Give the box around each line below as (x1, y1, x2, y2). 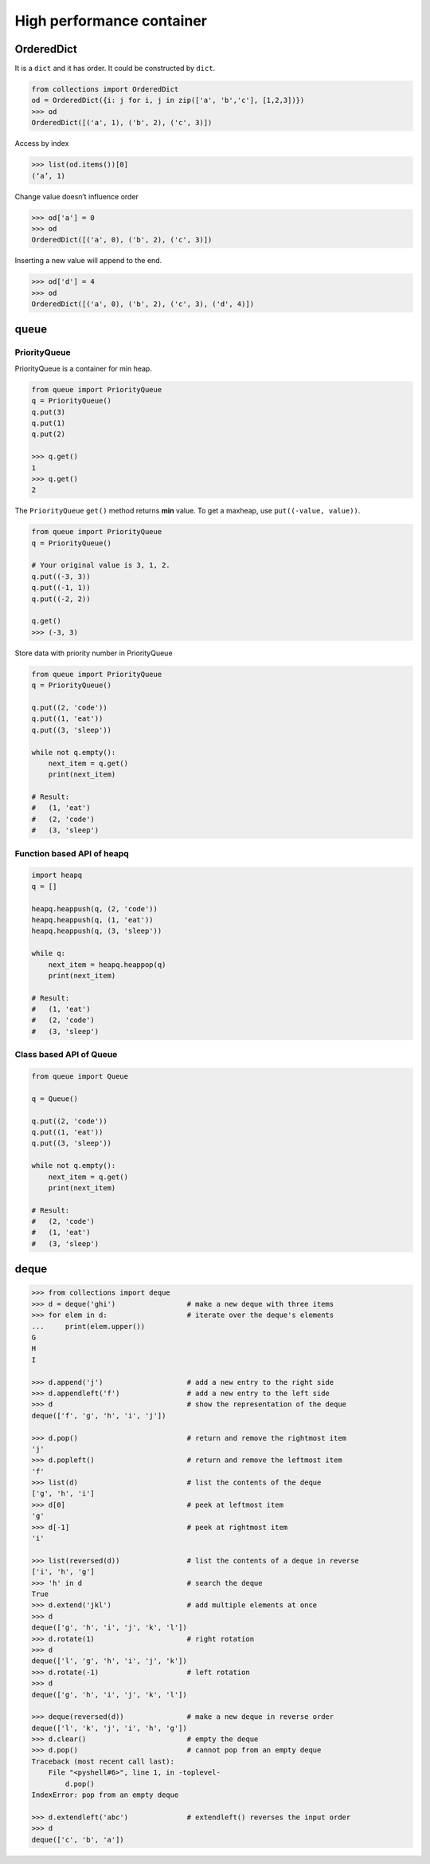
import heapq (31, 871, 83, 880)
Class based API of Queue (14, 1049, 118, 1060)
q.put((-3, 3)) (31, 572, 91, 581)
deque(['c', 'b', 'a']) (31, 1835, 125, 1844)
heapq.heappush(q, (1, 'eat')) (31, 915, 154, 924)
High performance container (14, 12, 207, 29)
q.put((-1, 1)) (31, 583, 91, 592)
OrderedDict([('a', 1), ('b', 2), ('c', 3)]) (31, 118, 213, 128)
